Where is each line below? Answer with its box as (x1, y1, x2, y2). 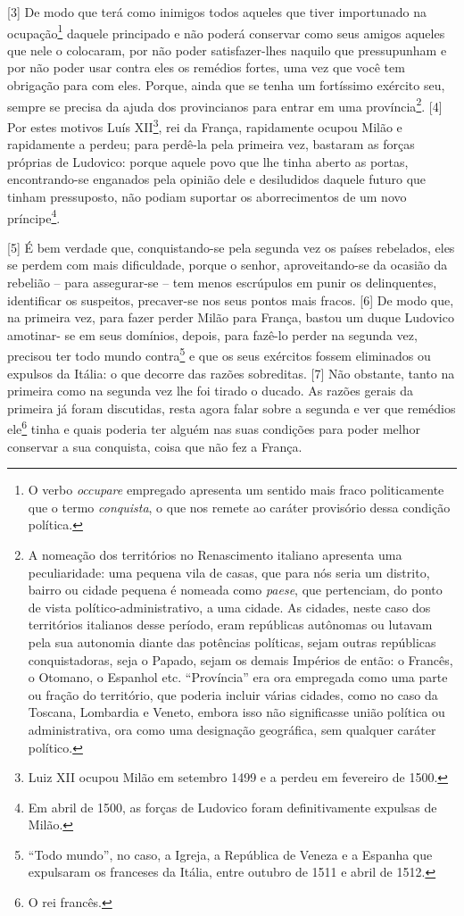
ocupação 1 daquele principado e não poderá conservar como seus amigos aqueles (7, 21, 445, 42)
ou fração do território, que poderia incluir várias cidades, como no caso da (28, 685, 438, 704)
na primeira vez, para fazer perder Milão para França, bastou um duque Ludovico (7, 308, 454, 327)
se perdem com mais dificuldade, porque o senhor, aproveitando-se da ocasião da (7, 255, 448, 274)
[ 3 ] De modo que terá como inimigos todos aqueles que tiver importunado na (7, 3, 427, 21)
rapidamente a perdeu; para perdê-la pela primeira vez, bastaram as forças (7, 135, 415, 154)
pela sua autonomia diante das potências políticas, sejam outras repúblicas (28, 632, 436, 651)
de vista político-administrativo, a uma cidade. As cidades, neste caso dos (28, 597, 431, 616)
